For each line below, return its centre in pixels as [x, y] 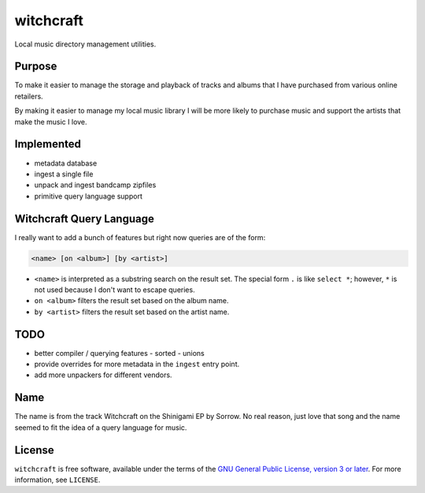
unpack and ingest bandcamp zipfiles [95, 185]
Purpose [36, 67]
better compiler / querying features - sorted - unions [119, 353]
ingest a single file [64, 174]
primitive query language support [89, 196]
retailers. [29, 96]
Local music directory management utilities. [85, 44]
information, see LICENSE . [57, 480]
